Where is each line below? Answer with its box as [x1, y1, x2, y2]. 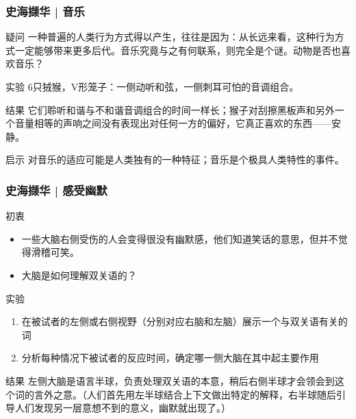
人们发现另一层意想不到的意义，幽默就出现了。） [14, 400, 231, 415]
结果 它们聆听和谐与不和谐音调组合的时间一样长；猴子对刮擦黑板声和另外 [5, 102, 335, 117]
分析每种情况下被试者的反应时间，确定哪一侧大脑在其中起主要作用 [21, 350, 319, 365]
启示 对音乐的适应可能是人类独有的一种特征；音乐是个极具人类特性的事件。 [5, 152, 344, 167]
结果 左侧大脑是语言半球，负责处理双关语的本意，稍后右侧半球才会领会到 [5, 373, 335, 387]
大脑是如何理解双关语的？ [21, 267, 137, 282]
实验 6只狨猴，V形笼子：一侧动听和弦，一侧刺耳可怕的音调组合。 [5, 80, 299, 93]
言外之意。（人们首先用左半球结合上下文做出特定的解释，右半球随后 [34, 387, 336, 401]
